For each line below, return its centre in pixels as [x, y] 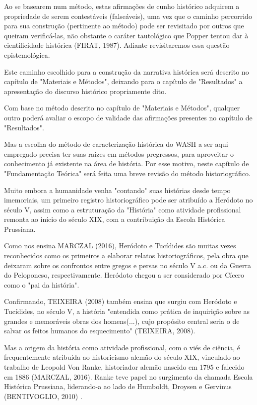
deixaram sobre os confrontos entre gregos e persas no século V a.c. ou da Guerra [128, 265]
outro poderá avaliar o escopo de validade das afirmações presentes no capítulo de [128, 117]
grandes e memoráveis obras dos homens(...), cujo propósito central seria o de [122, 321]
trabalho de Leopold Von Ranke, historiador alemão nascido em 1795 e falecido [124, 367]
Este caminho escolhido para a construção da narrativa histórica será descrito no [127, 71]
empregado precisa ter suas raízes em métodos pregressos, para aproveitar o [119, 153]
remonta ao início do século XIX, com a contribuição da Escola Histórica [115, 219]
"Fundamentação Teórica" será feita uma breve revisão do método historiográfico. [127, 173]
